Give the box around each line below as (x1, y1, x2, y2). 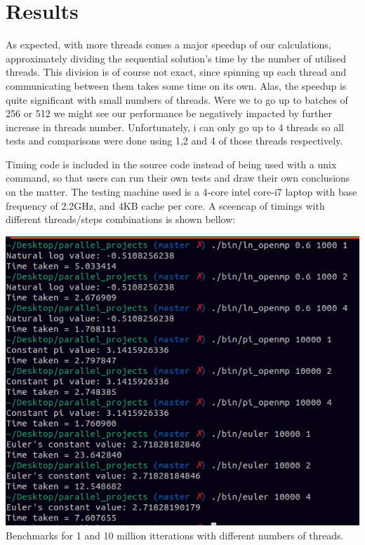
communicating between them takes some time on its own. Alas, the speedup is (6, 78, 347, 93)
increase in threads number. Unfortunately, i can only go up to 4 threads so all (6, 119, 344, 134)
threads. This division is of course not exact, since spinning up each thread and (6, 65, 347, 79)
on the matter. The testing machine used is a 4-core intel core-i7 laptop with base (6, 184, 357, 199)
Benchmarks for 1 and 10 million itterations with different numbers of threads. (6, 527, 344, 542)
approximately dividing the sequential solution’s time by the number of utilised (6, 51, 346, 65)
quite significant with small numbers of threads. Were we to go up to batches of (6, 92, 348, 107)
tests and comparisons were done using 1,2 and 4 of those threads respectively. (6, 133, 343, 148)
